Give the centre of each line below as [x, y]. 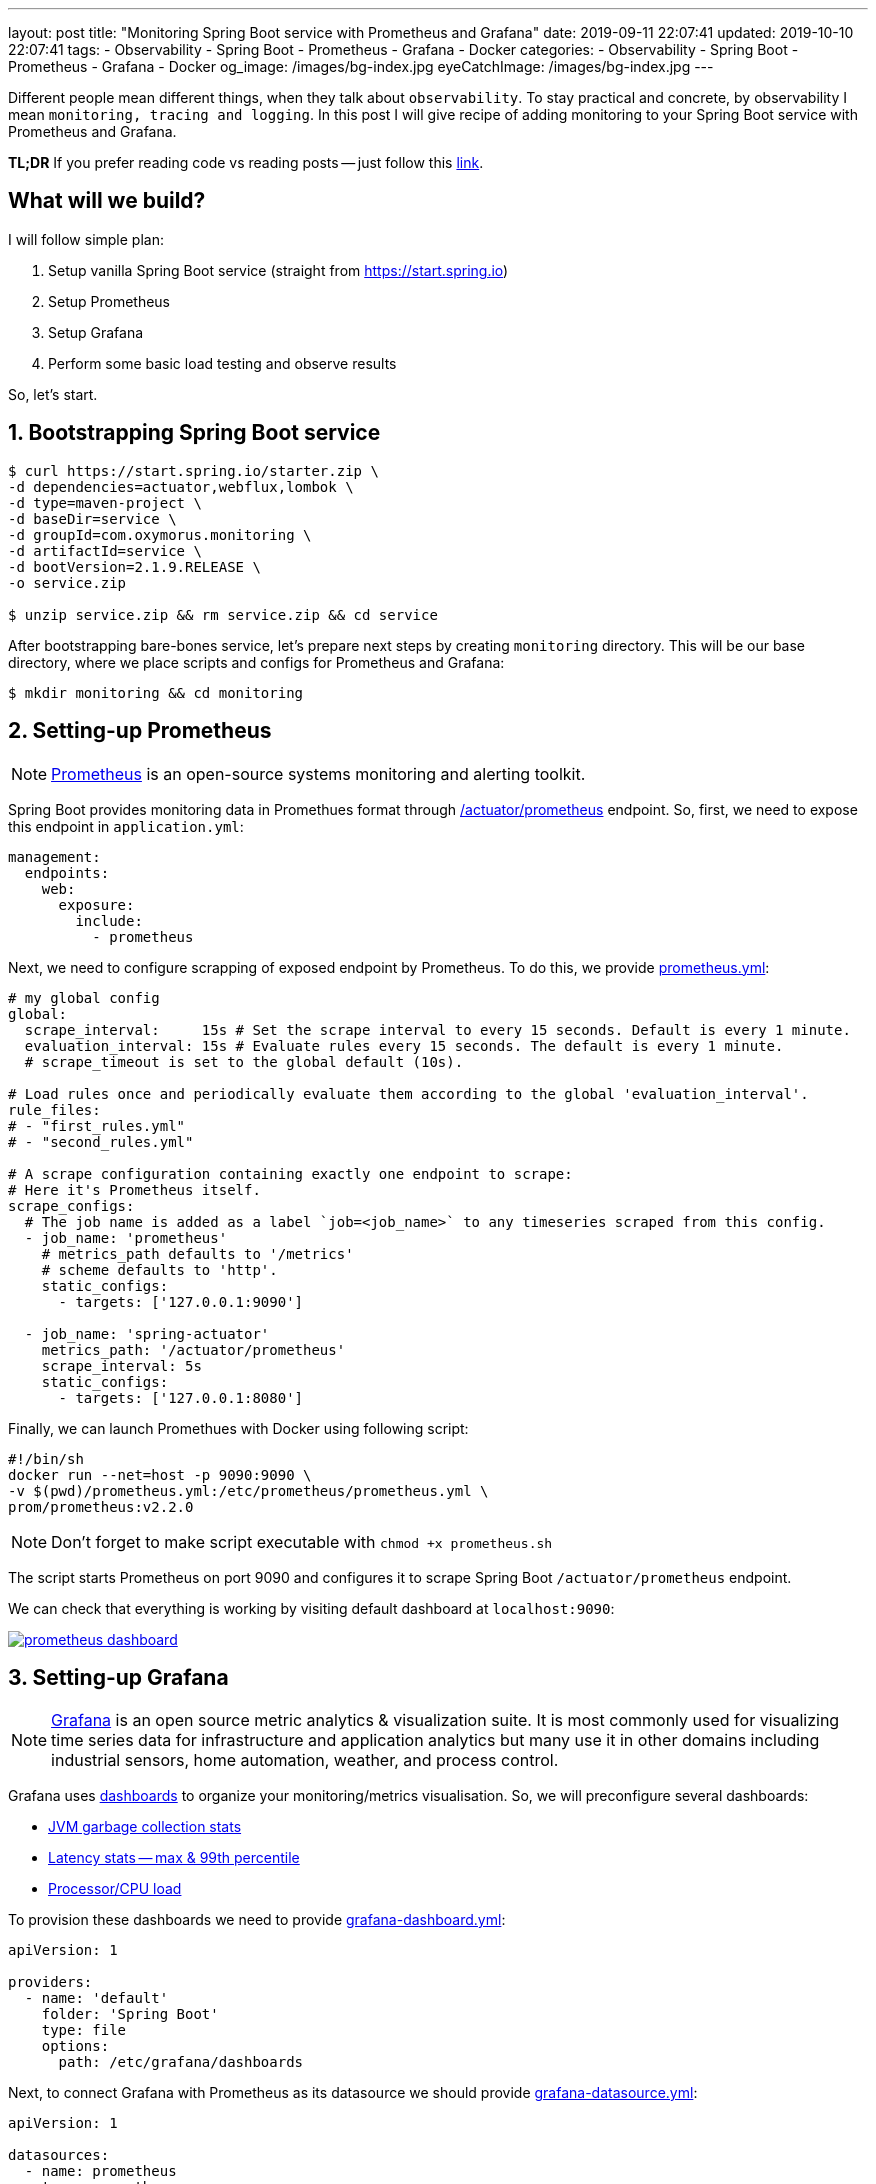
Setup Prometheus [109, 301]
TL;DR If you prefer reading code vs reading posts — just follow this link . [246, 162]
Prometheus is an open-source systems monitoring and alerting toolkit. [318, 773]
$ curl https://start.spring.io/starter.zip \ [193, 470]
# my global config [84, 997]
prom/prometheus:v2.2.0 [101, 1506]
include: [109, 920]
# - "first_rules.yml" [97, 1125]
